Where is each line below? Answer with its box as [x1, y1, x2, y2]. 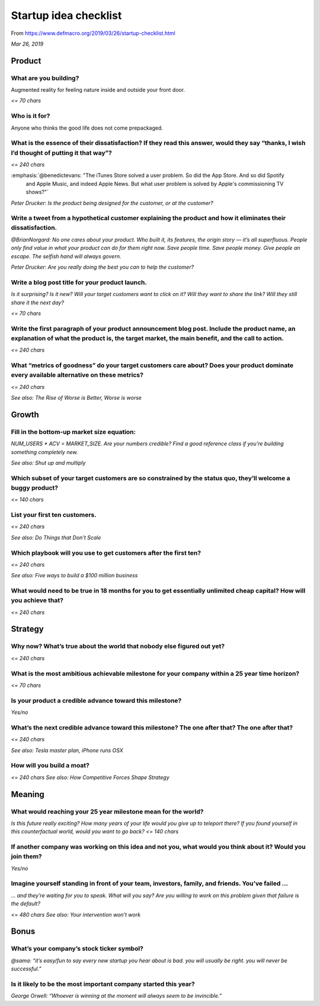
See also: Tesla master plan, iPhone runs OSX [11, 747, 124, 754]
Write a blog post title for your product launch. [11, 278, 148, 287]
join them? [11, 853, 43, 861]
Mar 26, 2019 [11, 40, 44, 47]
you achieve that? [11, 596, 63, 605]
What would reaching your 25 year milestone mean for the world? [11, 807, 204, 815]
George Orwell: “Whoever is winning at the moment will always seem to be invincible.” [11, 992, 222, 999]
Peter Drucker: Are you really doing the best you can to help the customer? [11, 263, 194, 271]
